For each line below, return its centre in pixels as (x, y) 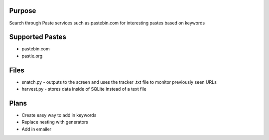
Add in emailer (37, 129)
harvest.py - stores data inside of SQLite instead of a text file (84, 89)
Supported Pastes (38, 37)
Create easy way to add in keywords (59, 115)
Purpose (23, 11)
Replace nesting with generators (55, 122)
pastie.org (32, 56)
